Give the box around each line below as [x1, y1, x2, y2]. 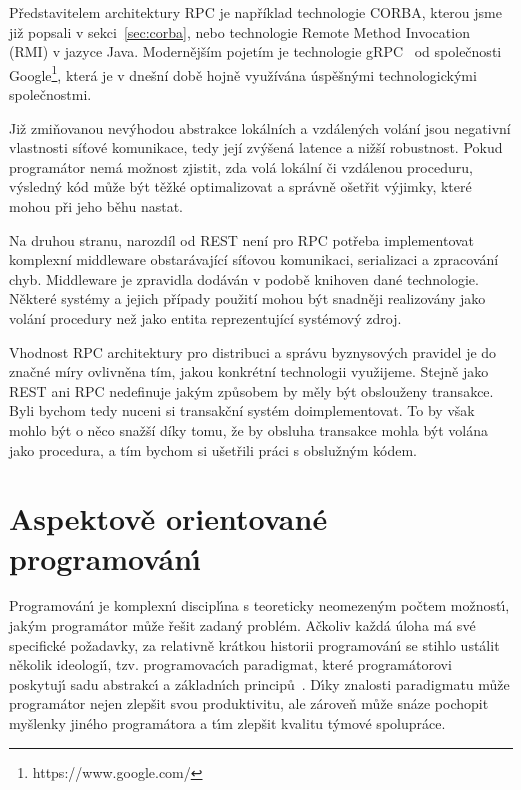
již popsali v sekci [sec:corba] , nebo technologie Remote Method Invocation [9, 21, 470, 42]
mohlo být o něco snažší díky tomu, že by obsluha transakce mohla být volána [9, 419, 489, 440]
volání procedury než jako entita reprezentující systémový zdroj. [9, 307, 402, 328]
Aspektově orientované [9, 498, 328, 539]
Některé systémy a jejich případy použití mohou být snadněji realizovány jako [9, 288, 486, 309]
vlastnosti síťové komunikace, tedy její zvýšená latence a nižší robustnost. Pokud [9, 137, 503, 158]
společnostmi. [9, 84, 92, 105]
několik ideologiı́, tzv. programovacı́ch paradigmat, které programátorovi [9, 654, 452, 675]
